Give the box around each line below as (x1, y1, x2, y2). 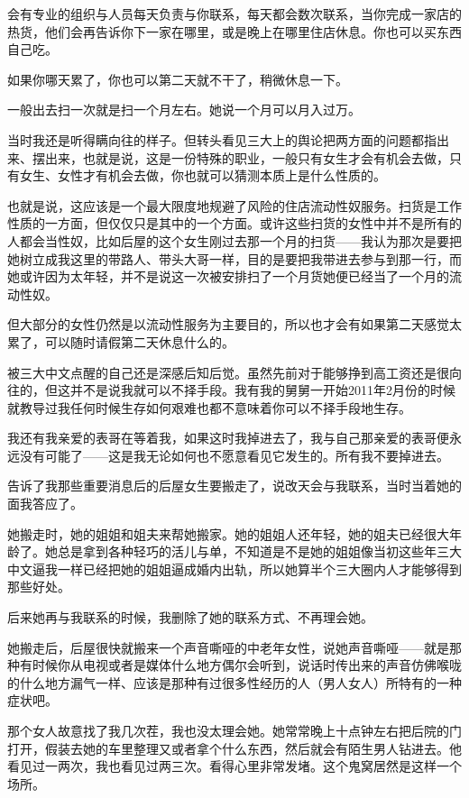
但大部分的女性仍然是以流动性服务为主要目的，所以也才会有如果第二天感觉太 (7, 315, 462, 334)
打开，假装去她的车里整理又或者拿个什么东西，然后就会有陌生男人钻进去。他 (7, 738, 462, 757)
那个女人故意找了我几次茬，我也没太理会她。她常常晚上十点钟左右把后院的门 (7, 721, 462, 739)
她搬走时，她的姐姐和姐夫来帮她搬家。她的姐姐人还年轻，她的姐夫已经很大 (7, 524, 449, 543)
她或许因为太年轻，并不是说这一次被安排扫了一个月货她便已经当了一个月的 (7, 267, 449, 286)
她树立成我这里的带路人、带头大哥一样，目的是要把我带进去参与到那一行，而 (7, 249, 462, 268)
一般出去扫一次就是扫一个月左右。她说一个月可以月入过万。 (7, 100, 361, 119)
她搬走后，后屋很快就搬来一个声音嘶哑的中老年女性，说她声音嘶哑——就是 (7, 637, 449, 656)
